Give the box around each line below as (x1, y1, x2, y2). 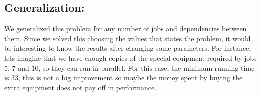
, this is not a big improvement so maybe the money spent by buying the (18, 72, 243, 83)
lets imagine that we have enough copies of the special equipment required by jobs (4, 52, 257, 63)
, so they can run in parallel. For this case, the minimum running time (38, 62, 255, 73)
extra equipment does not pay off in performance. (4, 82, 157, 92)
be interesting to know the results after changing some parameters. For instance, (4, 43, 251, 53)
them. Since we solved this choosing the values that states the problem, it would (4, 33, 251, 43)
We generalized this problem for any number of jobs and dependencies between (4, 23, 247, 34)
